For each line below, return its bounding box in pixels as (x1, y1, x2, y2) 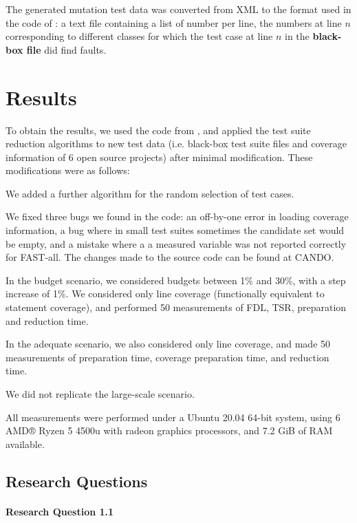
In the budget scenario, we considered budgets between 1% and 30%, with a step (6, 273, 346, 287)
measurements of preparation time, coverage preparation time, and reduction (6, 350, 329, 364)
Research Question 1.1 (6, 504, 114, 518)
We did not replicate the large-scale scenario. (6, 387, 195, 401)
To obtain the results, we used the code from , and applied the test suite (6, 122, 311, 137)
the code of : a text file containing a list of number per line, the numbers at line (6, 15, 342, 30)
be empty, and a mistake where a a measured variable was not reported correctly (6, 236, 347, 250)
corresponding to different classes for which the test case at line (6, 29, 273, 43)
